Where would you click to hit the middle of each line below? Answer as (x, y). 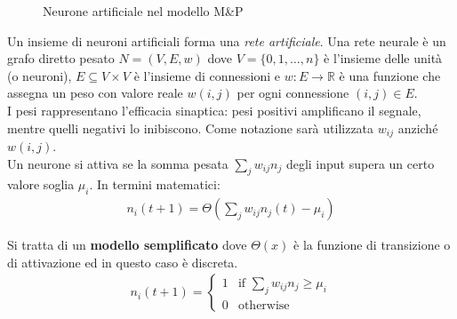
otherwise (264, 305)
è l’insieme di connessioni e (207, 75)
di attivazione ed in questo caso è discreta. (123, 262)
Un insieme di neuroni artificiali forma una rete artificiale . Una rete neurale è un (227, 40)
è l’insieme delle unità (383, 58)
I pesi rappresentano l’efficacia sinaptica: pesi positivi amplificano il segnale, (214, 110)
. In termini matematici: (155, 184)
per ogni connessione (293, 93)
